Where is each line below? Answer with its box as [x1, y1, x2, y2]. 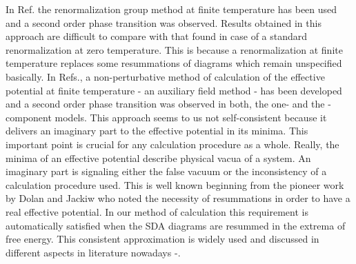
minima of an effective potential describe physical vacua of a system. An [6, 150, 311, 165]
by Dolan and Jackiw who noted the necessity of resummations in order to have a [6, 191, 350, 205]
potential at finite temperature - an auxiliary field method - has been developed [6, 83, 342, 97]
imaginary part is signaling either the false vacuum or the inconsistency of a [6, 164, 327, 179]
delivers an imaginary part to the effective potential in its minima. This [6, 123, 308, 138]
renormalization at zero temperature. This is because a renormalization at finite [6, 42, 343, 57]
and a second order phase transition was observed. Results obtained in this [6, 15, 322, 30]
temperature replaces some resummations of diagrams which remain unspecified [6, 56, 342, 70]
